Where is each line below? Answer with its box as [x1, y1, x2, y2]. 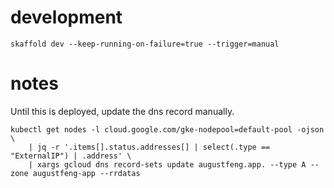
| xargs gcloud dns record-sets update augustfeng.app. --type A [28, 159, 307, 170]
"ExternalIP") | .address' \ [10, 151, 132, 161]
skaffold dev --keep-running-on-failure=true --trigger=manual [10, 39, 280, 49]
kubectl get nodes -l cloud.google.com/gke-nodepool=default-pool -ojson [10, 124, 325, 135]
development [10, 6, 123, 29]
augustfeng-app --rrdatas [32, 168, 141, 178]
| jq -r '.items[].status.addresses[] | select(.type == [28, 142, 271, 152]
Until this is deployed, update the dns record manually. [10, 105, 235, 117]
